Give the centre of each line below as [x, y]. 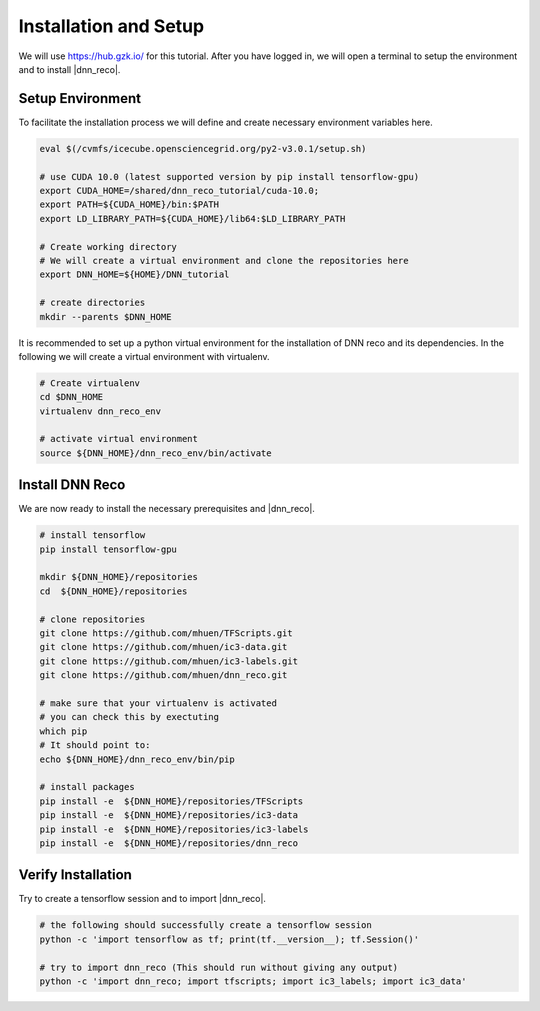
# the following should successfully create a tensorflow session [205, 925]
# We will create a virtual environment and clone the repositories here [224, 260]
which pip [63, 731]
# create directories [92, 303]
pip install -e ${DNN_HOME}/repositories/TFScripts [171, 801]
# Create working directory [108, 246]
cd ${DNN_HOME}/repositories [113, 591]
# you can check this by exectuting [129, 717]
